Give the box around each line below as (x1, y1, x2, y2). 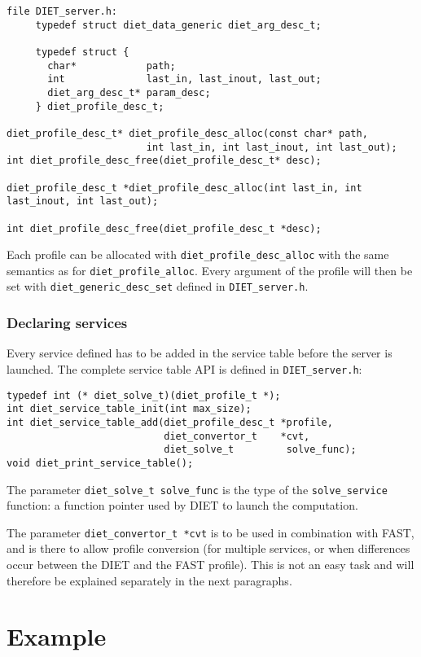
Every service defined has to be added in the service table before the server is (7, 344, 392, 361)
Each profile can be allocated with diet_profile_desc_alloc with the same (7, 246, 389, 263)
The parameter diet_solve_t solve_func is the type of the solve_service (7, 480, 388, 497)
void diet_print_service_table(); (7, 457, 194, 469)
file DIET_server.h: (7, 6, 118, 17)
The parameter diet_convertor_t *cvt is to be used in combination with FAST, (7, 523, 414, 541)
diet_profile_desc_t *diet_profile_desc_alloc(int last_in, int (7, 182, 362, 194)
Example (7, 620, 107, 653)
